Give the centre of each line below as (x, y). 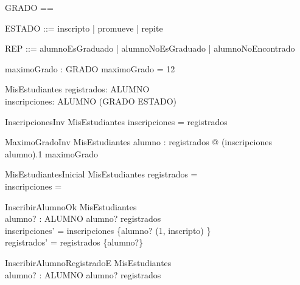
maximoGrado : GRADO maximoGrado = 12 (90, 68)
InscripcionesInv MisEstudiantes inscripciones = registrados (116, 121)
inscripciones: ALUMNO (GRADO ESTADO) (91, 101)
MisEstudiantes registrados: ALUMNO (77, 89)
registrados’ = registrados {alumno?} (74, 242)
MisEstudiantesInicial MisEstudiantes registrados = (101, 174)
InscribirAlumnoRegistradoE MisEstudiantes (88, 262)
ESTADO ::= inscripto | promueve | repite (84, 28)
